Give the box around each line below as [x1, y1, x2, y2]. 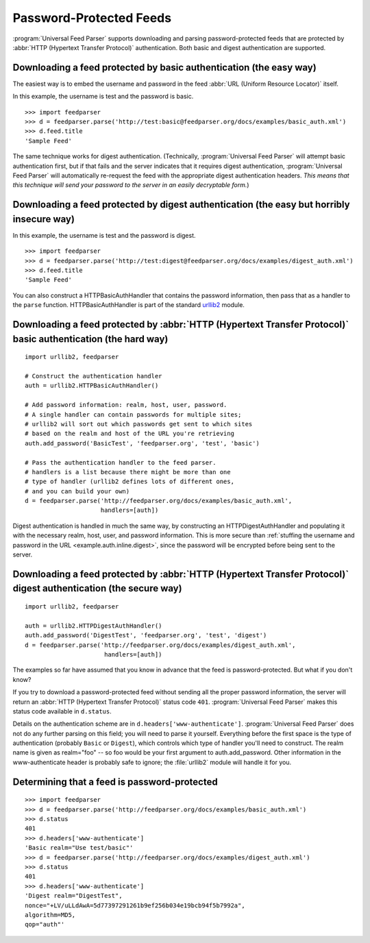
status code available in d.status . [12, 707, 112, 715]
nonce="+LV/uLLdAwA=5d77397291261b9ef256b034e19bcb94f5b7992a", [25, 901, 246, 909]
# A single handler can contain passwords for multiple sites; [25, 411, 242, 418]
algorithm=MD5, [25, 911, 76, 918]
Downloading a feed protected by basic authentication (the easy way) [12, 62, 317, 73]
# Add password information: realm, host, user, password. [25, 401, 227, 409]
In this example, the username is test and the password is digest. [12, 231, 196, 239]
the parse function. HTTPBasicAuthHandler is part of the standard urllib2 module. [12, 301, 245, 309]
